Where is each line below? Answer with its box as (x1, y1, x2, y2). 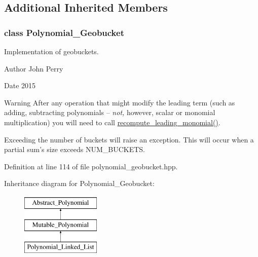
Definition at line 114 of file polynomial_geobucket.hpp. (4, 161, 178, 171)
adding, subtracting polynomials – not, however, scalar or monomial (4, 107, 215, 118)
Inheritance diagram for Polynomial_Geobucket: (4, 178, 155, 189)
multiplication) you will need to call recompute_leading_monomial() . (4, 117, 220, 127)
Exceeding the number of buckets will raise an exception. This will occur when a (4, 134, 254, 144)
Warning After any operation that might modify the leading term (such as (4, 97, 235, 107)
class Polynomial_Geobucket (4, 26, 124, 39)
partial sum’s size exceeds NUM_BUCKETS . (4, 144, 145, 155)
